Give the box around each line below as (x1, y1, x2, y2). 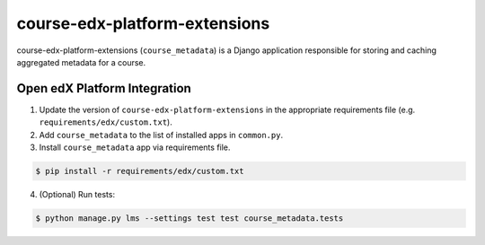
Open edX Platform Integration (16, 81, 192, 96)
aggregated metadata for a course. (16, 57, 146, 67)
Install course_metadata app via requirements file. (39, 142, 231, 153)
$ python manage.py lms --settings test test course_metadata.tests (35, 213, 344, 223)
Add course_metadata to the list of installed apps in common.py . (39, 129, 283, 140)
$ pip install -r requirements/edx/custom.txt (35, 166, 244, 176)
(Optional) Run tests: (39, 188, 116, 199)
